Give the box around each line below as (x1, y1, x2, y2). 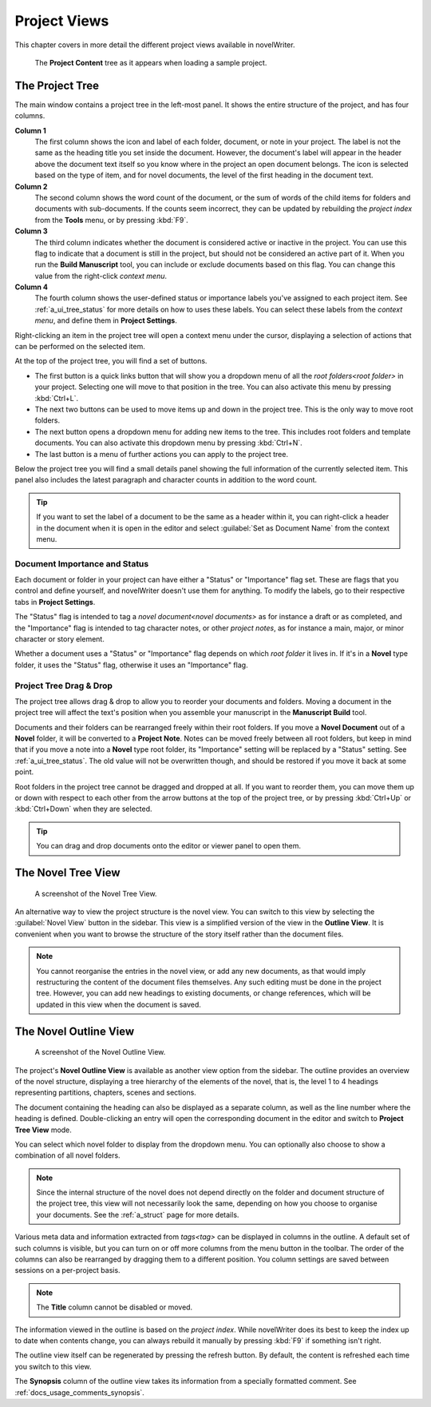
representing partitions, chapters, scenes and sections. (14, 1087, 197, 1098)
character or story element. (14, 634, 105, 643)
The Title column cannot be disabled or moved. (36, 1302, 193, 1312)
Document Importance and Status (14, 558, 149, 569)
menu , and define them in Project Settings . (34, 316, 177, 325)
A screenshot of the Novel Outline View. (34, 1047, 166, 1057)
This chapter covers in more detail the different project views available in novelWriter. (14, 40, 295, 50)
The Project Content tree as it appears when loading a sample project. (34, 58, 267, 67)
